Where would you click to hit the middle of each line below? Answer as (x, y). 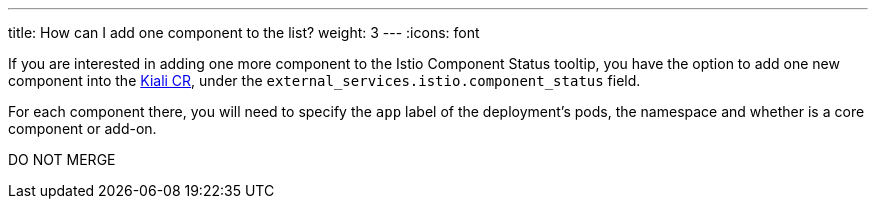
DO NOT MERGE (62, 159)
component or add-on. (82, 128)
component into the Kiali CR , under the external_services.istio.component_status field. (324, 80)
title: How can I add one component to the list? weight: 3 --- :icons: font (244, 32)
